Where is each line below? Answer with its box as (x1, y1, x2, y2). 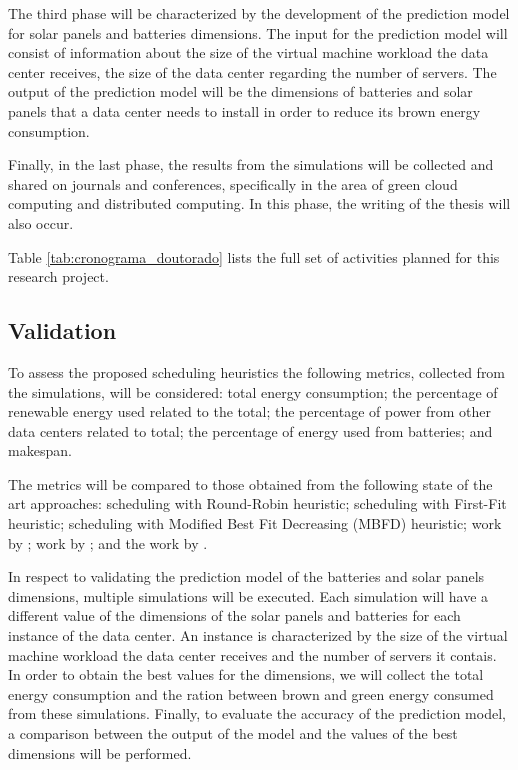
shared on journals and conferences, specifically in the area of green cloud (8, 173, 458, 194)
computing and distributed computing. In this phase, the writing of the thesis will (8, 193, 511, 214)
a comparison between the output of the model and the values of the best (8, 723, 458, 744)
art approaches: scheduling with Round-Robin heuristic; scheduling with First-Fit (8, 493, 507, 514)
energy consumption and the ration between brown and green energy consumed (8, 683, 494, 704)
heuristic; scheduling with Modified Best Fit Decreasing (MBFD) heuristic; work (8, 513, 502, 534)
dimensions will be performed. (8, 742, 192, 763)
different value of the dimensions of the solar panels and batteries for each (8, 605, 461, 626)
